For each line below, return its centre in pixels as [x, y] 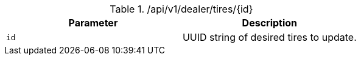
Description [270, 23]
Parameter [93, 23]
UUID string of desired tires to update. [269, 37]
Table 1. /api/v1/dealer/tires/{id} [181, 9]
